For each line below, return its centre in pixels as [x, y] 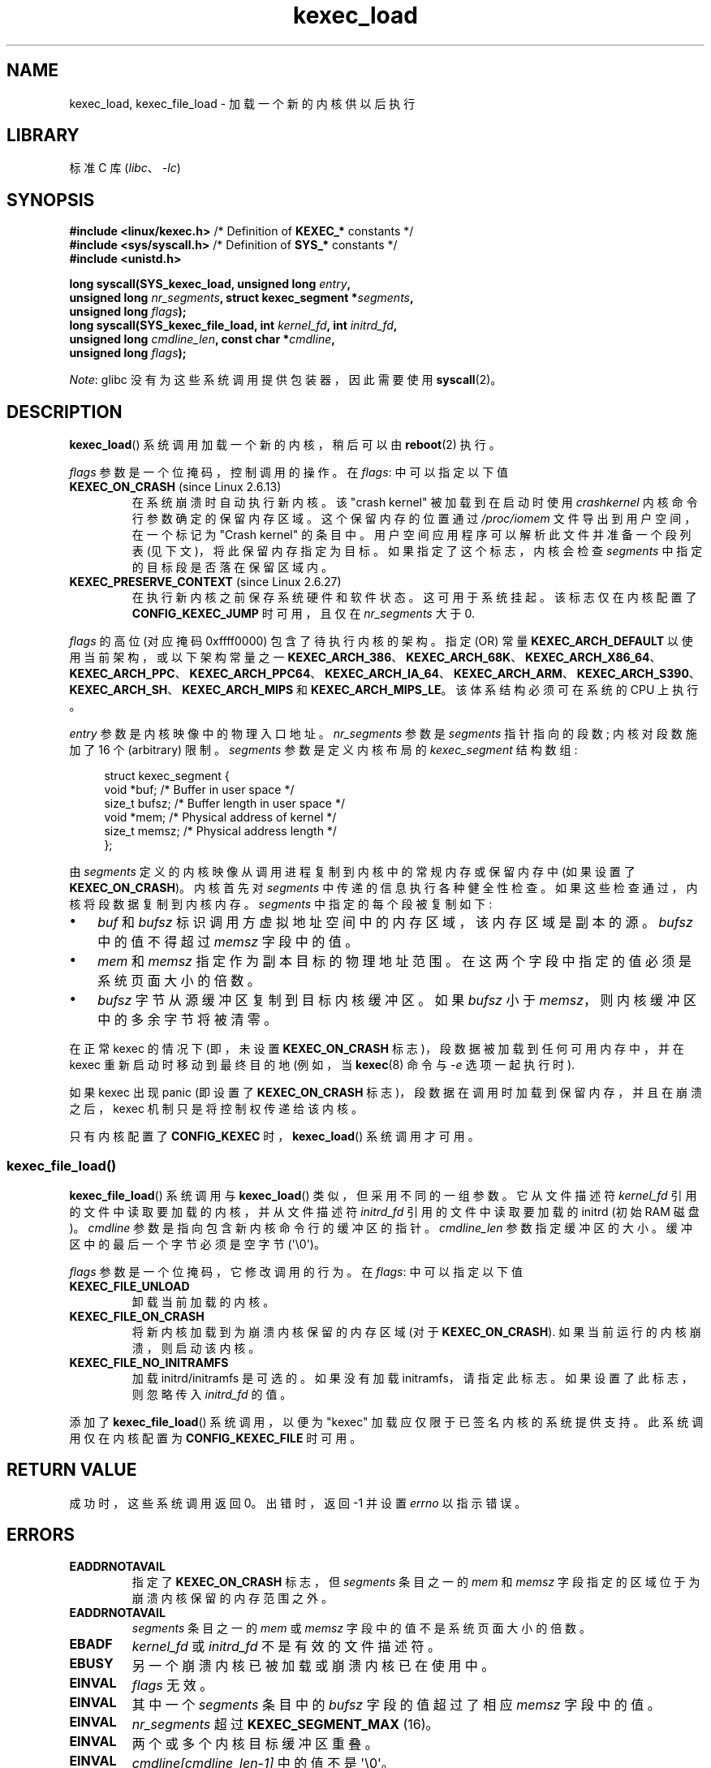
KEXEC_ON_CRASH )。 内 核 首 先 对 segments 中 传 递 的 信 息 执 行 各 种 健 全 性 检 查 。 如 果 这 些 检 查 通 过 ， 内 [384, 888]
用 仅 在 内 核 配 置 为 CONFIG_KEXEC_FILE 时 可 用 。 [215, 1438]
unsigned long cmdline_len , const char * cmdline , [202, 339]
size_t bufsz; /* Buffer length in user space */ [224, 804]
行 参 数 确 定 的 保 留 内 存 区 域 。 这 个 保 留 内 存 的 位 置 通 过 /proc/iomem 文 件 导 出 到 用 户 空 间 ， [414, 519]
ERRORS [41, 1535]
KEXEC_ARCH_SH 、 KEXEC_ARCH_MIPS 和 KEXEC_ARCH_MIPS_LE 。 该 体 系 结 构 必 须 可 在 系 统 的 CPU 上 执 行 [384, 690]
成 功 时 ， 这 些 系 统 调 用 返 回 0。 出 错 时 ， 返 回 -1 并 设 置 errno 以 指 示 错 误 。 [298, 1503]
